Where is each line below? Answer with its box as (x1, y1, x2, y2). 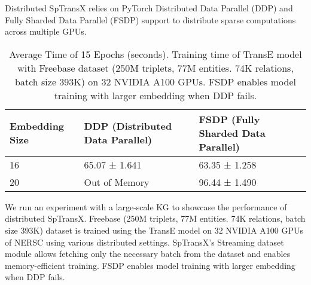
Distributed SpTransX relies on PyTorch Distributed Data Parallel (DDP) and (5, 2, 293, 14)
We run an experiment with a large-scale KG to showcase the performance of (5, 200, 287, 213)
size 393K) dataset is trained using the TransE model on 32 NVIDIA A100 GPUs (5, 223, 303, 236)
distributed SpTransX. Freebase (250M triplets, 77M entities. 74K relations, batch (5, 212, 306, 225)
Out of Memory (84, 174, 150, 189)
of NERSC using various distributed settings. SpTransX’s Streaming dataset (5, 235, 284, 248)
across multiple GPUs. (5, 25, 87, 38)
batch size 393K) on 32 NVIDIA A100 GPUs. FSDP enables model (15, 74, 296, 88)
